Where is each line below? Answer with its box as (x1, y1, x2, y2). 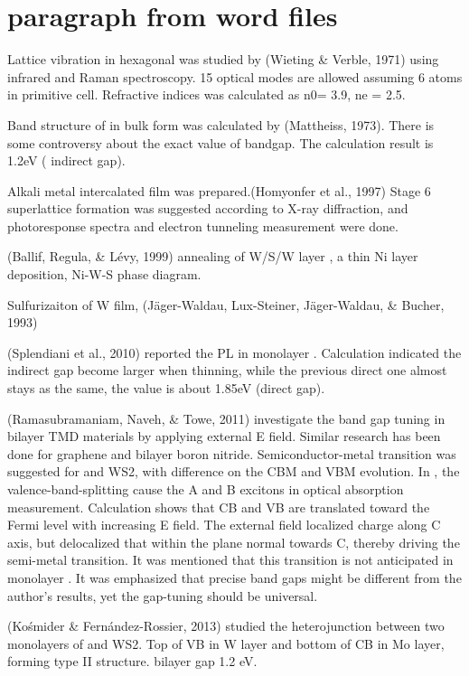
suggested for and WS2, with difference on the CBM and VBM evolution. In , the (7, 462, 460, 481)
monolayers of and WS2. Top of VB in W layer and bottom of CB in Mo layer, (7, 634, 445, 653)
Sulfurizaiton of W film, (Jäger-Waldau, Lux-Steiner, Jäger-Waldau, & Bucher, (7, 295, 445, 314)
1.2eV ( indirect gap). (7, 151, 126, 170)
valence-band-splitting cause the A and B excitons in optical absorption (7, 480, 404, 498)
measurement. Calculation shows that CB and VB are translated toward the (7, 497, 430, 516)
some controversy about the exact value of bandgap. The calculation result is (7, 133, 434, 152)
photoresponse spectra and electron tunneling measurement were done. (7, 216, 399, 235)
